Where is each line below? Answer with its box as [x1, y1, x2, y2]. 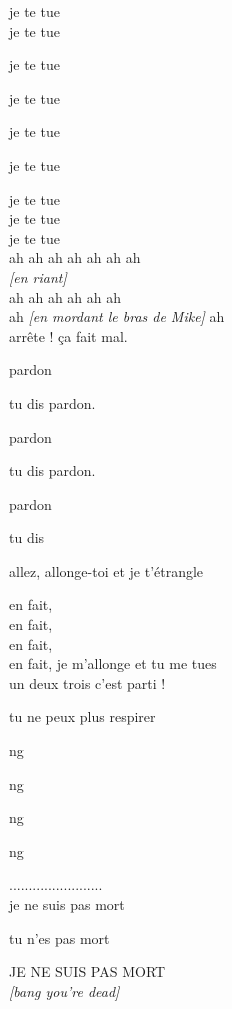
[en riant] [9, 266, 67, 287]
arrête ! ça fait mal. [9, 325, 128, 346]
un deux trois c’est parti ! [9, 672, 166, 693]
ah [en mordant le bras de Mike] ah [9, 306, 225, 327]
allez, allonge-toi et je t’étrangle [9, 560, 204, 581]
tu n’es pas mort [9, 927, 110, 948]
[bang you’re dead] [9, 980, 120, 1001]
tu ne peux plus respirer [9, 706, 156, 727]
